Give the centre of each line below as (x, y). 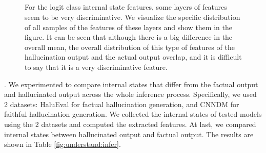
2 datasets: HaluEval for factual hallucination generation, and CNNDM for (122, 104)
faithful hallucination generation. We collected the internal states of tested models (133, 114)
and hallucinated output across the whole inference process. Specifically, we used (130, 94)
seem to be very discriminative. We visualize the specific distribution (132, 17)
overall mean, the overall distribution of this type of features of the (130, 47)
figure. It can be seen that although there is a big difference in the (129, 37)
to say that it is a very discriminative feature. (96, 67)
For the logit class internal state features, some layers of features (126, 7)
